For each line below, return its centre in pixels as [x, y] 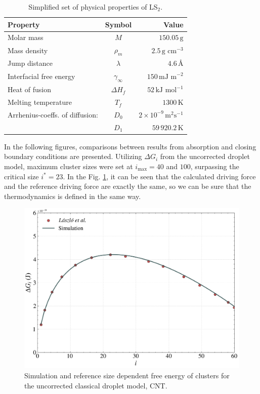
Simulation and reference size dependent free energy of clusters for [127, 375]
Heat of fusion [30, 89]
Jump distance [30, 63]
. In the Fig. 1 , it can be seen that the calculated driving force [159, 176]
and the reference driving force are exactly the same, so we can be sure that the [128, 186]
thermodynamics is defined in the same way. [73, 196]
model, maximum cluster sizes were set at [69, 166]
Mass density [28, 50]
